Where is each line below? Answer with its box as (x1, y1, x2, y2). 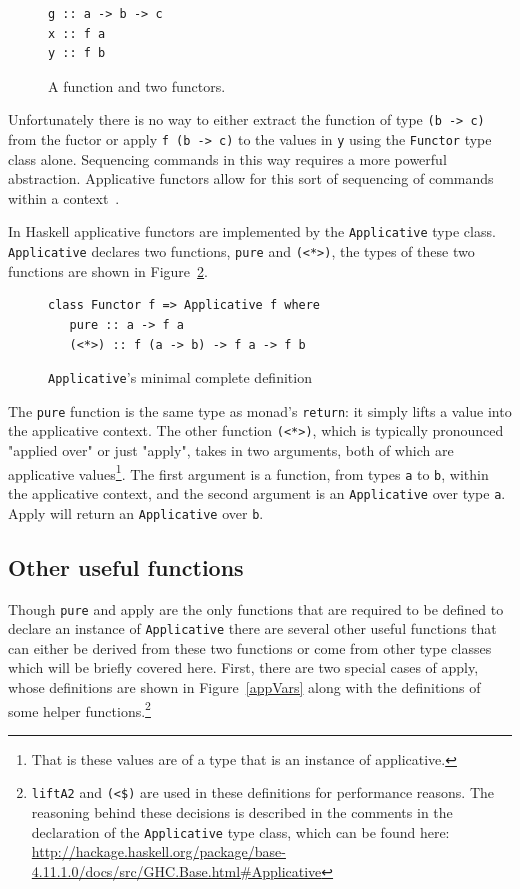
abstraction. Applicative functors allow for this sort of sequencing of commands (8, 168, 494, 189)
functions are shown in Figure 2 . (8, 260, 208, 281)
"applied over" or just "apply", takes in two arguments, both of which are (8, 440, 454, 461)
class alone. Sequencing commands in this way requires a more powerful (8, 148, 447, 169)
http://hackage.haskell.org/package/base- (31, 841, 286, 862)
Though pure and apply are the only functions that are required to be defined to (8, 598, 504, 619)
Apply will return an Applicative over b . (8, 502, 264, 523)
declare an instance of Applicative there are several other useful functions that (8, 618, 497, 639)
